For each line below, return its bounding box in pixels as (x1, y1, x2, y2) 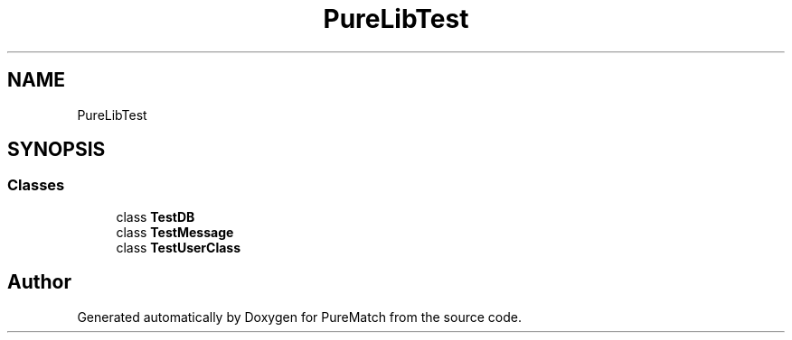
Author (7, 271, 71, 294)
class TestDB (116, 208, 195, 225)
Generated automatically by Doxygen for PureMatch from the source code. (77, 308, 522, 325)
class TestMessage (116, 224, 234, 240)
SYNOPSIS (7, 138, 106, 161)
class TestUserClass (116, 239, 241, 255)
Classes (7, 176, 65, 195)
